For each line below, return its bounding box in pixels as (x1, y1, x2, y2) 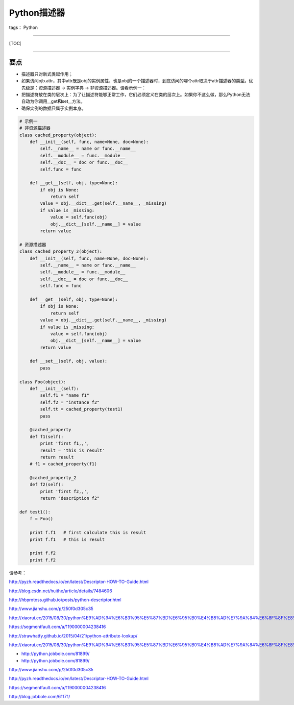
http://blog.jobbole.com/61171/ (9, 694, 71, 700)
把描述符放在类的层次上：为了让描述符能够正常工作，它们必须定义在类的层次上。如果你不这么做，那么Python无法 (21, 92, 250, 97)
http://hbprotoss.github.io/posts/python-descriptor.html (9, 597, 122, 603)
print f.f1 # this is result (29, 536, 105, 542)
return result (40, 454, 74, 460)
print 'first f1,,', (40, 441, 90, 446)
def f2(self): (29, 482, 64, 487)
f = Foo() (29, 516, 53, 522)
